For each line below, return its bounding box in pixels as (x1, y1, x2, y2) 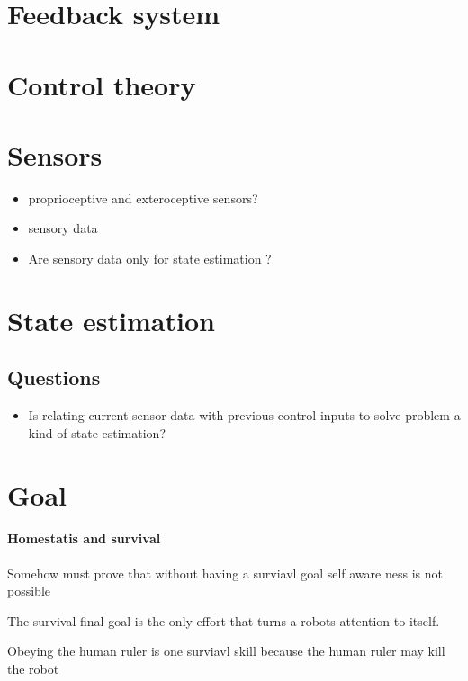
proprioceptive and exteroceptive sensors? (28, 188, 258, 207)
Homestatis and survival (7, 529, 161, 548)
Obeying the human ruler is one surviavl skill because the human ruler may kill (7, 641, 445, 660)
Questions (7, 363, 101, 391)
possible (7, 581, 50, 600)
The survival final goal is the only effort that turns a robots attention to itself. (7, 611, 440, 630)
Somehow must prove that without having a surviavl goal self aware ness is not (7, 563, 443, 582)
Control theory (7, 66, 196, 103)
